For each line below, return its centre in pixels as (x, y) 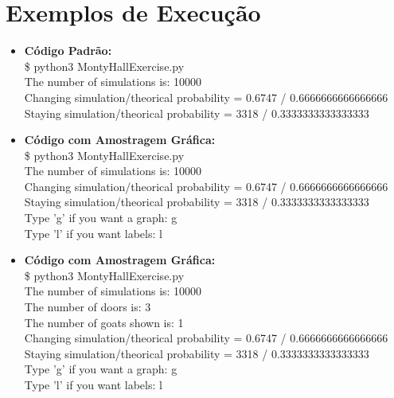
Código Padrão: (68, 51)
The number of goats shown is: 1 (104, 322)
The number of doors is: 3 (88, 307)
